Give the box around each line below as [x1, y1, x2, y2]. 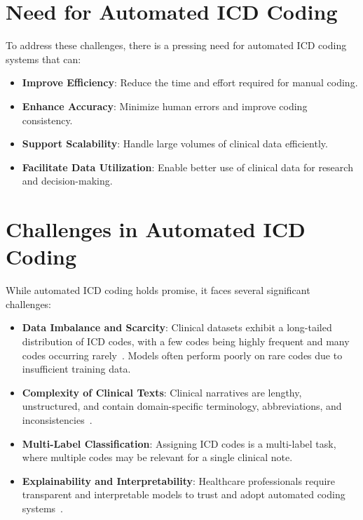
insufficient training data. [22, 361, 131, 376]
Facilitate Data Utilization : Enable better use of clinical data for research [22, 159, 353, 174]
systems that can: [6, 51, 81, 66]
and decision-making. [22, 173, 113, 188]
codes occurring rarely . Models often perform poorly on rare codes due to [22, 347, 343, 362]
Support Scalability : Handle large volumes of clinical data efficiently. [22, 136, 328, 151]
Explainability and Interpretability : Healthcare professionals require [22, 473, 336, 488]
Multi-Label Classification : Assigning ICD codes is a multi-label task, [22, 436, 336, 451]
